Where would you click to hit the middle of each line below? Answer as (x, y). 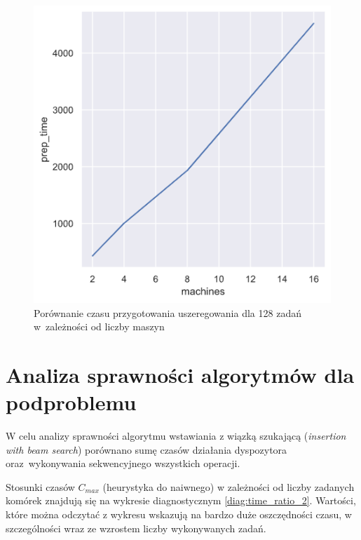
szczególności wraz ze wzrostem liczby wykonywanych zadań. (136, 528)
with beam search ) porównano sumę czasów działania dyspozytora (147, 449)
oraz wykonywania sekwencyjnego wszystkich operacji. (123, 463)
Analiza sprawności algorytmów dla (180, 374)
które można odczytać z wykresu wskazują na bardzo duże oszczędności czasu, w (179, 514)
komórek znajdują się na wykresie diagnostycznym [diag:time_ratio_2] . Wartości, (181, 500)
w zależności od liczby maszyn (99, 326)
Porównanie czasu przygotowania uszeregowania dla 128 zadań (168, 312)
